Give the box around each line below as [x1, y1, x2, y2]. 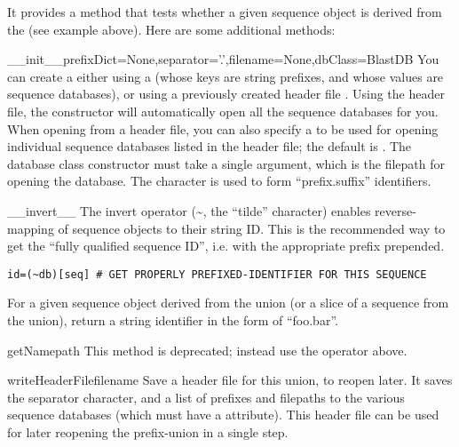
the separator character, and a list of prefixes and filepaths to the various [7, 387, 405, 406]
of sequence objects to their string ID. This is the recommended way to [58, 219, 446, 237]
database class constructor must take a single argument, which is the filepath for [7, 154, 445, 172]
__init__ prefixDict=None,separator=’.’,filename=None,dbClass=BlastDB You [7, 50, 439, 68]
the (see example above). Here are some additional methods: [7, 20, 336, 38]
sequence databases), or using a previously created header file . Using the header [7, 84, 445, 103]
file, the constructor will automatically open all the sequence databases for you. [7, 101, 439, 120]
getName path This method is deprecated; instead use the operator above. [7, 340, 408, 359]
